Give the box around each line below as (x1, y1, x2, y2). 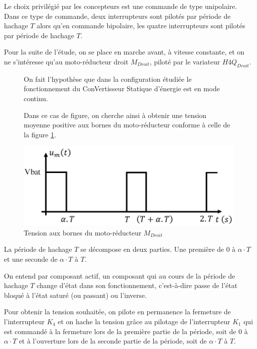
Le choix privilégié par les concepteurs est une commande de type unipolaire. (4, 1, 237, 11)
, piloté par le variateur (149, 56, 220, 66)
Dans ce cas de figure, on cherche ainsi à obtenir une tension (24, 110, 207, 120)
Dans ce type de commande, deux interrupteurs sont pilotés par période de (4, 10, 231, 21)
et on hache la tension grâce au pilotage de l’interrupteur (58, 316, 230, 326)
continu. (24, 93, 48, 103)
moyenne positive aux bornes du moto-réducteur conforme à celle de (24, 119, 230, 130)
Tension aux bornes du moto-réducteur (24, 227, 141, 237)
